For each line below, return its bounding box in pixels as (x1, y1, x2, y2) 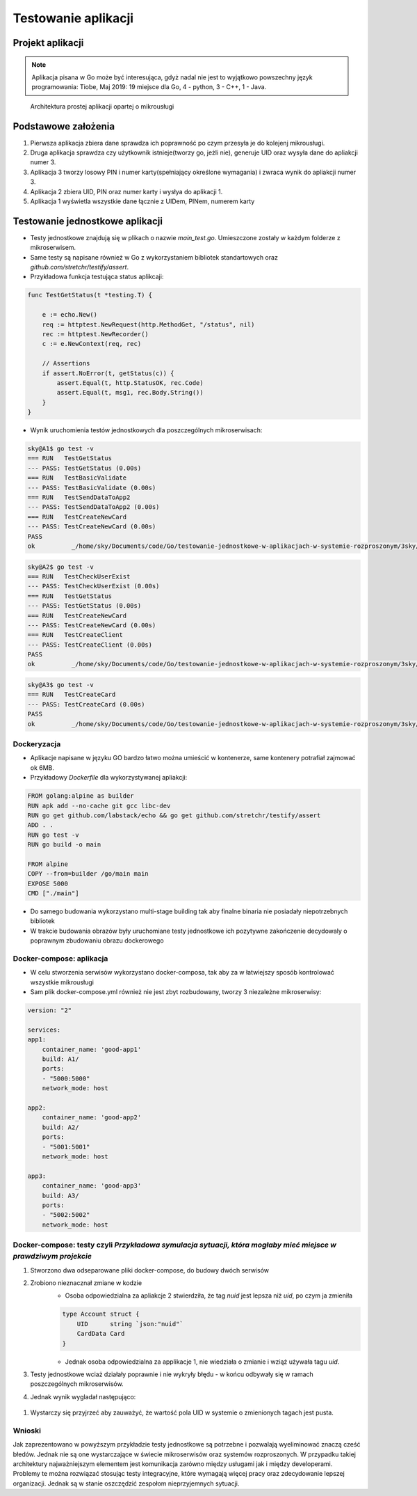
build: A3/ (42, 1191, 79, 1199)
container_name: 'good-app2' (42, 1114, 142, 1121)
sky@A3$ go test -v (27, 681, 94, 689)
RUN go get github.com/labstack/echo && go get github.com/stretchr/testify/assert (27, 811, 321, 819)
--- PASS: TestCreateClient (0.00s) (27, 640, 153, 649)
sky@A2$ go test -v (27, 562, 94, 571)
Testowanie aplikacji (13, 10, 134, 26)
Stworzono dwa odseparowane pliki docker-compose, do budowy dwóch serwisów (30, 1266, 270, 1274)
